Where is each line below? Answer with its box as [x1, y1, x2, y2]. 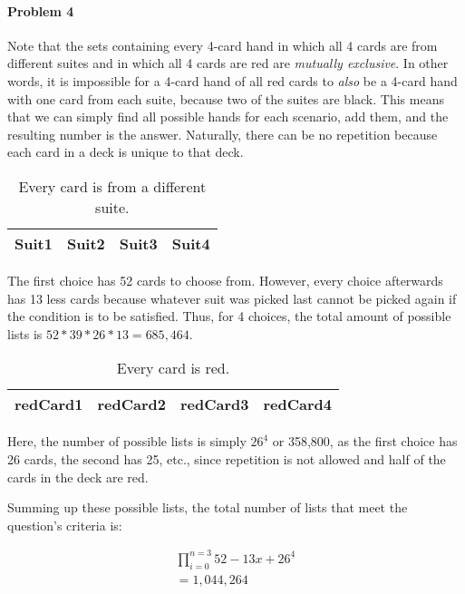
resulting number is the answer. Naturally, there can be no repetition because [7, 124, 438, 143]
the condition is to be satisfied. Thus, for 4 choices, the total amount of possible [7, 307, 451, 326]
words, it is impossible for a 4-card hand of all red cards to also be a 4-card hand [7, 71, 458, 90]
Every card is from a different [18, 175, 207, 197]
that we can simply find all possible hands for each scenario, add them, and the [7, 107, 449, 126]
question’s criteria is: [7, 515, 122, 534]
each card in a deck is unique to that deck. [7, 142, 244, 161]
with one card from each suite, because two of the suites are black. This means [7, 89, 444, 108]
